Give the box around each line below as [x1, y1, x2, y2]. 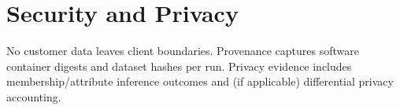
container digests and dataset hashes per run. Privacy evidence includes [6, 57, 352, 74]
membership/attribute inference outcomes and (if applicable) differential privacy [6, 73, 394, 90]
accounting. [6, 88, 61, 104]
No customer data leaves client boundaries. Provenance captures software [6, 42, 359, 59]
